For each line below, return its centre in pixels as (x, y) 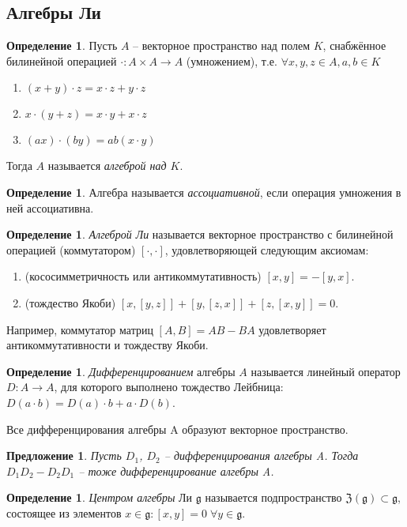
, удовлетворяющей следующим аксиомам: (267, 249)
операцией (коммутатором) (71, 249)
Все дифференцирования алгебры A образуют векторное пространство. (177, 429)
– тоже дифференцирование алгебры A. (176, 471)
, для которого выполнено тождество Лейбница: (169, 387)
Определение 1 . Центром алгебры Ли (100, 497)
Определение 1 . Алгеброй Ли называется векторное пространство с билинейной (200, 234)
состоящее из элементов (64, 512)
